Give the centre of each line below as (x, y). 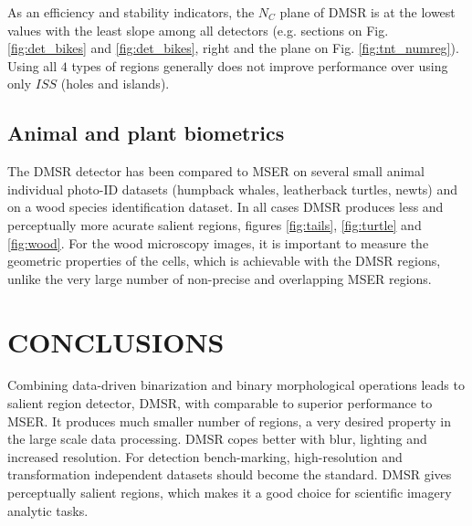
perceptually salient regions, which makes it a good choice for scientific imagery (230, 493)
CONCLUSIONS (116, 341)
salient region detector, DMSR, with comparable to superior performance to (220, 403)
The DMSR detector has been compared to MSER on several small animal (216, 171)
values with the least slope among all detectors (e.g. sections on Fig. (198, 30)
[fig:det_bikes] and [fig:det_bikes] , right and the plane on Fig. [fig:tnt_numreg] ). (233, 48)
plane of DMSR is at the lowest (367, 12)
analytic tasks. (48, 510)
